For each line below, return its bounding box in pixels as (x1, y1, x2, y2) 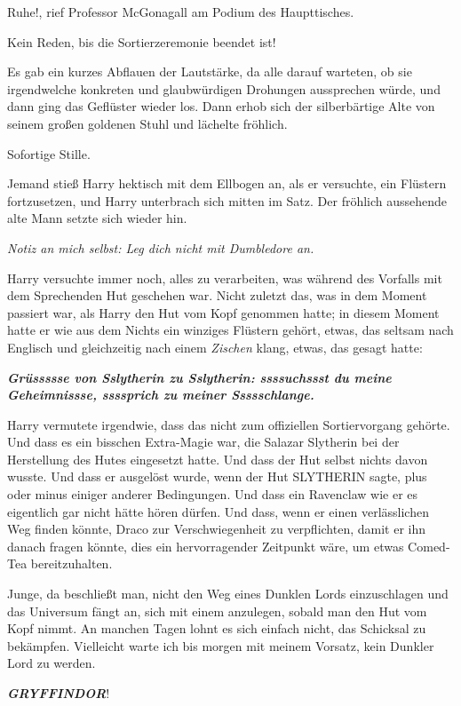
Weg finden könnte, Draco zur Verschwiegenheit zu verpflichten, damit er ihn (7, 520, 426, 538)
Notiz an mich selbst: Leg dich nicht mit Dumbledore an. (7, 238, 314, 257)
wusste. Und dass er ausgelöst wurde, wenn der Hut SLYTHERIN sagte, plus (7, 467, 427, 486)
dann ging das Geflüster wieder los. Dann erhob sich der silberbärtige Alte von (7, 97, 435, 115)
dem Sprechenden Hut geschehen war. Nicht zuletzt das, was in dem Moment (7, 286, 427, 305)
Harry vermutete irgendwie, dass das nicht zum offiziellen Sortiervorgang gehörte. (7, 415, 450, 433)
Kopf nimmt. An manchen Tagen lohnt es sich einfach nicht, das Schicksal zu (7, 619, 426, 638)
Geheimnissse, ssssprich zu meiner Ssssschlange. (7, 385, 314, 404)
